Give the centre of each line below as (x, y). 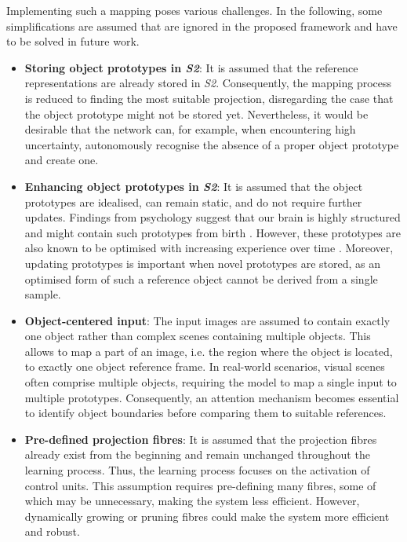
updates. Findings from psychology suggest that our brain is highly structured (213, 217)
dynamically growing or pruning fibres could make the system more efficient (207, 516)
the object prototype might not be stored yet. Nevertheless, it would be (196, 114)
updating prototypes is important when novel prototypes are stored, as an (203, 263)
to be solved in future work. (73, 41)
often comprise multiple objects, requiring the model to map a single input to (211, 382)
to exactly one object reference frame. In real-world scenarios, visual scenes (205, 366)
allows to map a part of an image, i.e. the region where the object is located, (209, 351)
